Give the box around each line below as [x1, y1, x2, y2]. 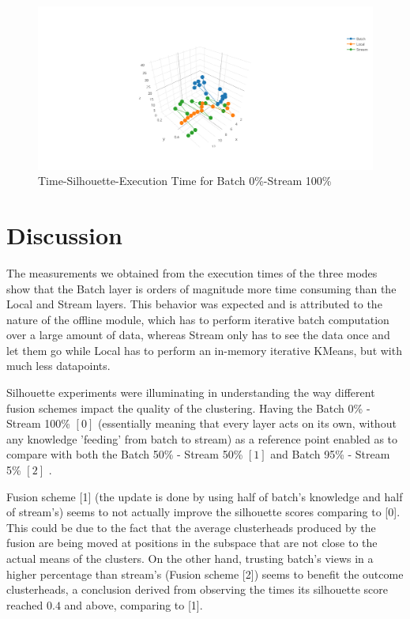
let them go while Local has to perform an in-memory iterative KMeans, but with [6, 342, 402, 358]
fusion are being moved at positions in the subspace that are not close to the [6, 534, 378, 551]
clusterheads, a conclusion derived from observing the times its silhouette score [6, 581, 388, 598]
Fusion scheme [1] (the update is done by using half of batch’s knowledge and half [6, 488, 403, 504]
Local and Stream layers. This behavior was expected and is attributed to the [6, 296, 382, 312]
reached [6, 596, 43, 613]
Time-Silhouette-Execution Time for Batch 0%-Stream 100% [38, 172, 332, 189]
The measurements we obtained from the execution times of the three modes [6, 264, 378, 281]
